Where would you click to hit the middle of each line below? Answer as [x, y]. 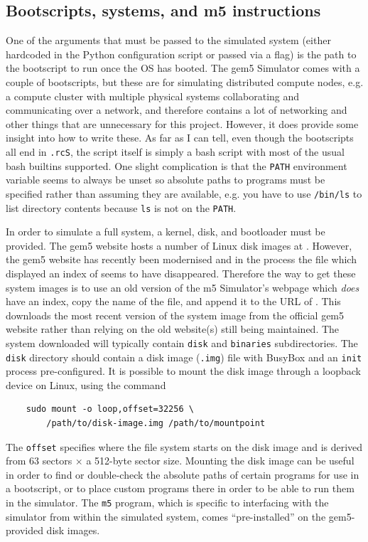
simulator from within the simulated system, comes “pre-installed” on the [166, 516]
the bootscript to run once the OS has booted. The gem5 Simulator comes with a [183, 68]
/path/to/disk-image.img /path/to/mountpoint [156, 424]
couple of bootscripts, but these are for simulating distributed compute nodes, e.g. [185, 81]
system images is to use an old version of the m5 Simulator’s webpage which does [183, 287]
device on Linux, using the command [86, 384]
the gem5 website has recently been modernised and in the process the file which [181, 259]
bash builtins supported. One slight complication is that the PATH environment [177, 165]
